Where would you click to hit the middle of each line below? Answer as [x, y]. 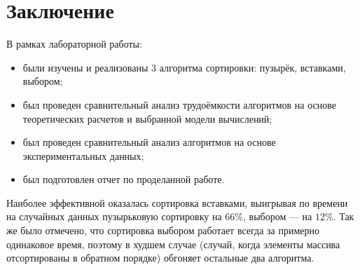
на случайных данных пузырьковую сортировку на [114, 216]
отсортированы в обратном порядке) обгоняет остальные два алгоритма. [160, 258]
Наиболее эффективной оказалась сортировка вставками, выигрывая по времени [177, 202]
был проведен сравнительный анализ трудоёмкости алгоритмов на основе [179, 104]
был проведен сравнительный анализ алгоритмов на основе [149, 142]
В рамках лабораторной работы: [74, 44]
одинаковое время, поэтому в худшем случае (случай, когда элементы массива [173, 244]
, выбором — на [277, 216]
